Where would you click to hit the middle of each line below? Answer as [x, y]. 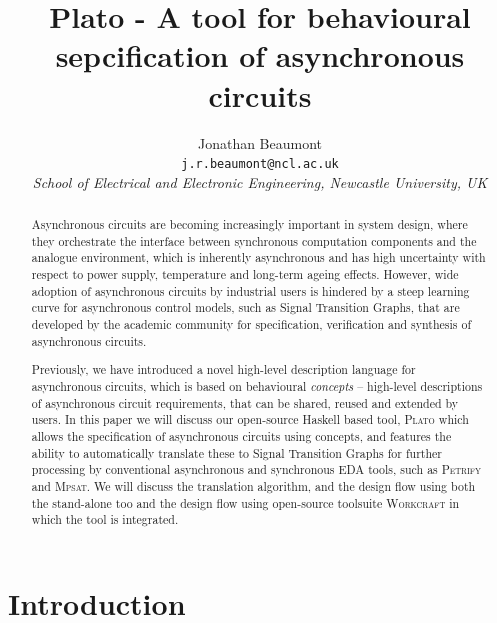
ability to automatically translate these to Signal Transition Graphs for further [236, 452]
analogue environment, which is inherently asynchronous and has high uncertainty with [258, 257]
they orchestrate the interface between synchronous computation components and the [254, 240]
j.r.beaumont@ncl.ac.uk [260, 164]
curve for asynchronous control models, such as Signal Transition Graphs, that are [245, 307]
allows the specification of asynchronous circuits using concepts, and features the [241, 435]
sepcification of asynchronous [260, 55]
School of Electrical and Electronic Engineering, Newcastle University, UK [260, 181]
